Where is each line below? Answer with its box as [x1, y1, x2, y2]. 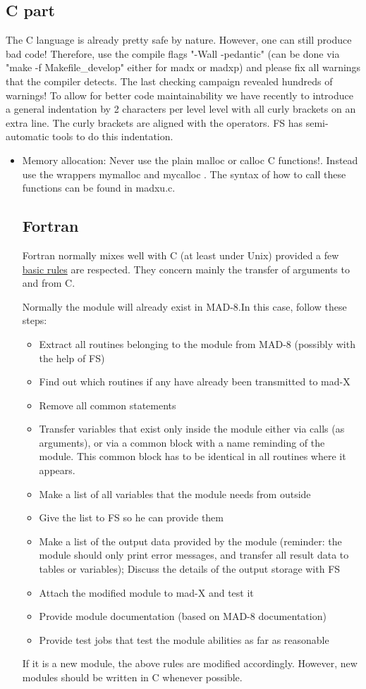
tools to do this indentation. [52, 129, 173, 144]
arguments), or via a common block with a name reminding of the [39, 435, 325, 449]
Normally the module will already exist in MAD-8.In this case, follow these [22, 299, 347, 314]
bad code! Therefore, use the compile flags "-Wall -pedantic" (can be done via [6, 46, 340, 61]
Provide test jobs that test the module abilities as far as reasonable [39, 632, 329, 647]
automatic [6, 129, 49, 144]
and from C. [22, 275, 75, 290]
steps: [22, 313, 47, 328]
